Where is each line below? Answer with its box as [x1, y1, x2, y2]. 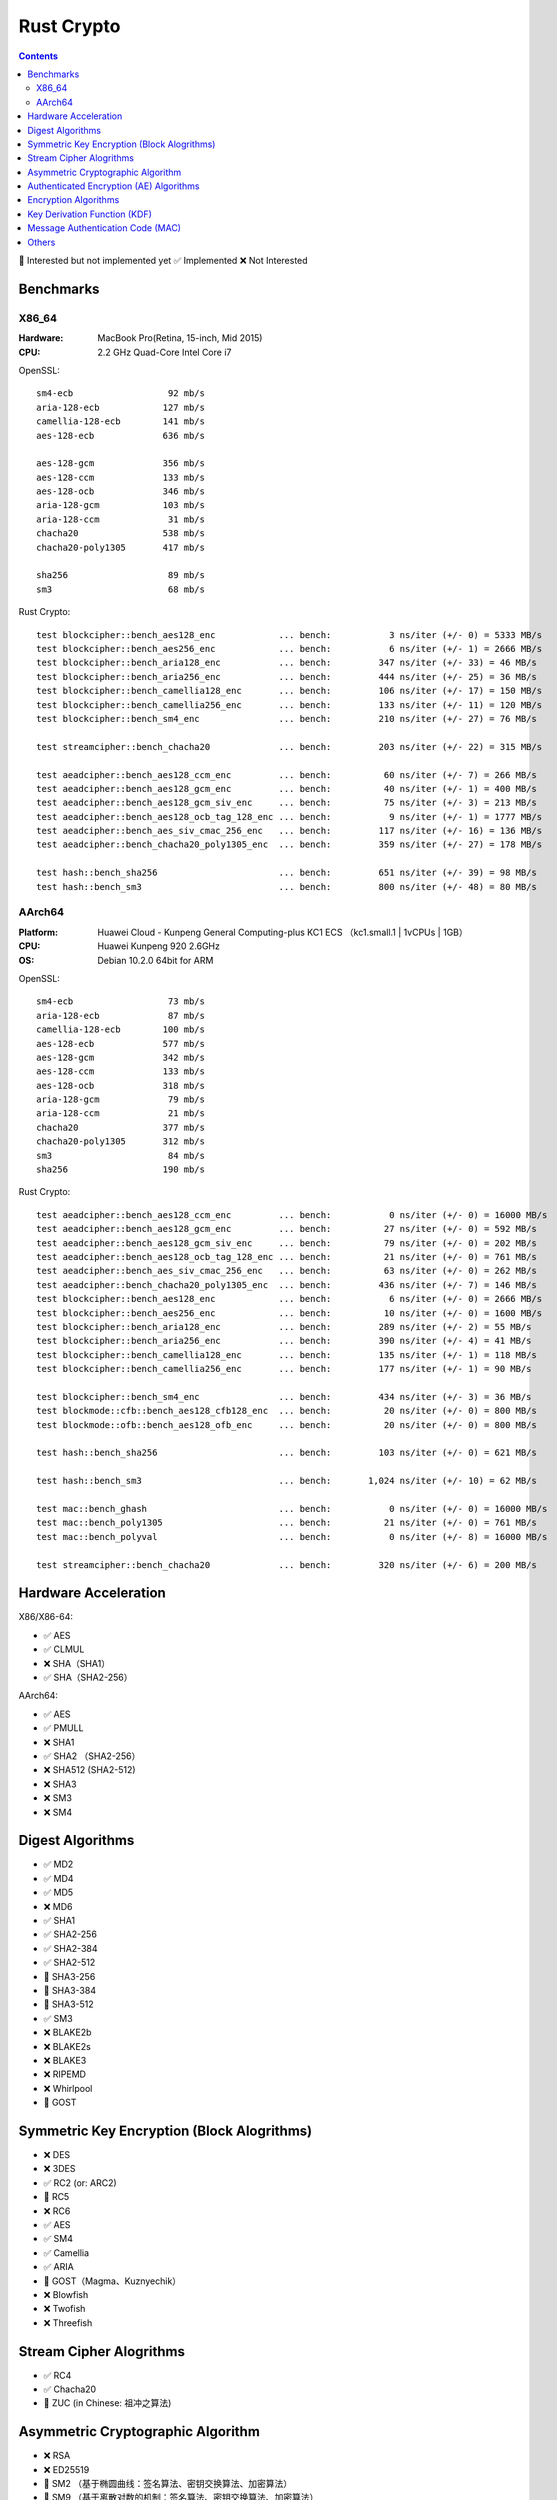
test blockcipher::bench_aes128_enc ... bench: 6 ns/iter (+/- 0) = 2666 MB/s [36, 1293, 543, 1305]
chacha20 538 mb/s [36, 528, 205, 539]
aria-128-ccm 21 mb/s [36, 1108, 205, 1119]
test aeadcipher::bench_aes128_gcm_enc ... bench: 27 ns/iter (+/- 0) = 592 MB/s [36, 1223, 537, 1235]
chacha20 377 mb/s [36, 1121, 205, 1133]
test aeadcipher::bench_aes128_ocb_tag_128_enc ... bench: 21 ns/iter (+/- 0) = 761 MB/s [36, 1251, 537, 1262]
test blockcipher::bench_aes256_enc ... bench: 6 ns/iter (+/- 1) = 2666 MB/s [36, 643, 543, 654]
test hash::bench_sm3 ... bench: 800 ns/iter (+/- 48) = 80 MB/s [36, 881, 537, 892]
